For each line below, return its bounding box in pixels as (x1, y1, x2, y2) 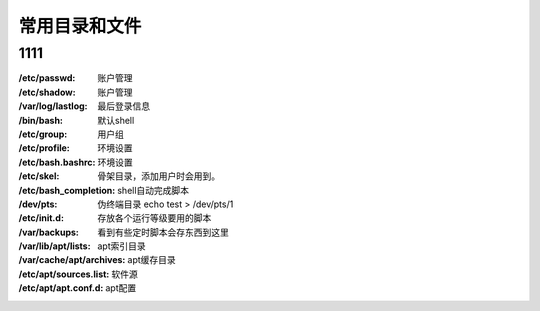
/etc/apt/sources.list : (18, 268, 110, 280)
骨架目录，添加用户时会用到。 (97, 170, 220, 182)
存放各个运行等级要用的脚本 (97, 212, 212, 224)
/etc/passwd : (18, 72, 76, 84)
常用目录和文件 (18, 15, 142, 37)
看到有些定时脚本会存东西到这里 (97, 226, 229, 238)
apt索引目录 (97, 240, 147, 252)
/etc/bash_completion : (18, 184, 116, 196)
